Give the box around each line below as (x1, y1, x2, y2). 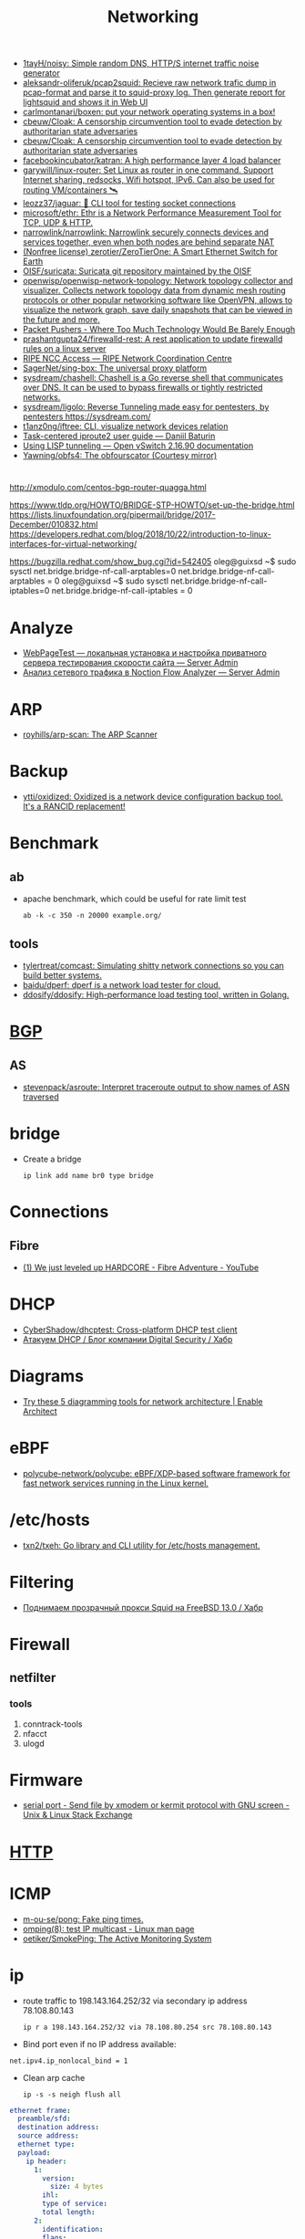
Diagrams (9, 1366, 85, 1387)
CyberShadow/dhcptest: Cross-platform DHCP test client (22, 1324, 238, 1335)
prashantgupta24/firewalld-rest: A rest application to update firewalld (22, 333, 283, 344)
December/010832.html (9, 519, 98, 531)
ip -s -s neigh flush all (22, 2089, 121, 2099)
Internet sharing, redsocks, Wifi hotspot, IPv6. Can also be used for (22, 174, 275, 185)
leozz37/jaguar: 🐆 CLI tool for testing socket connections (22, 198, 237, 209)
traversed (22, 1091, 59, 1102)
